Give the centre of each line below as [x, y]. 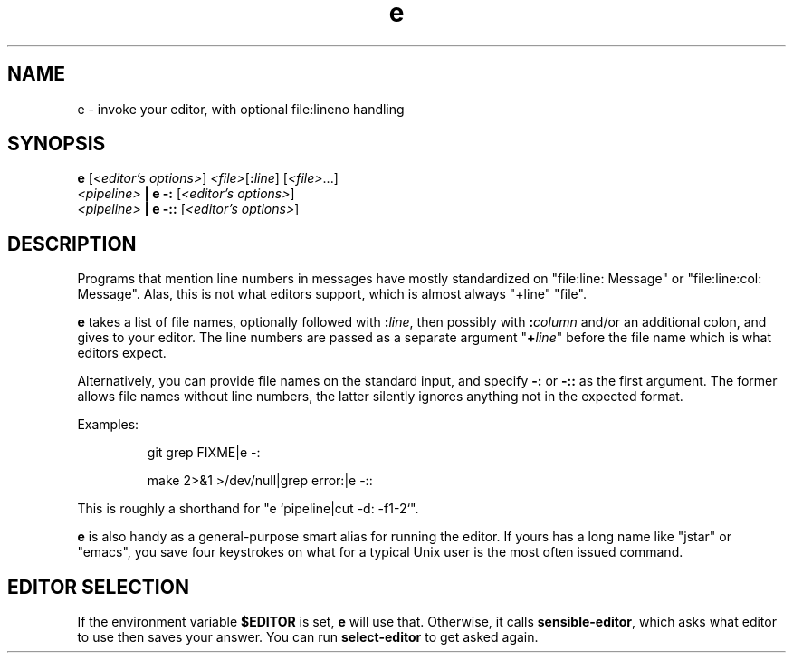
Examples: [108, 425]
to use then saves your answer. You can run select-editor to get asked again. [308, 637]
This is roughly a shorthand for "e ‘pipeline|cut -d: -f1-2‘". [248, 509]
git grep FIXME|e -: [204, 453]
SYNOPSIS [57, 144]
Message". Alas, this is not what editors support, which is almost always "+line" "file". [332, 294]
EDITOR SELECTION [98, 587]
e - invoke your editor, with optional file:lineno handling [241, 109]
